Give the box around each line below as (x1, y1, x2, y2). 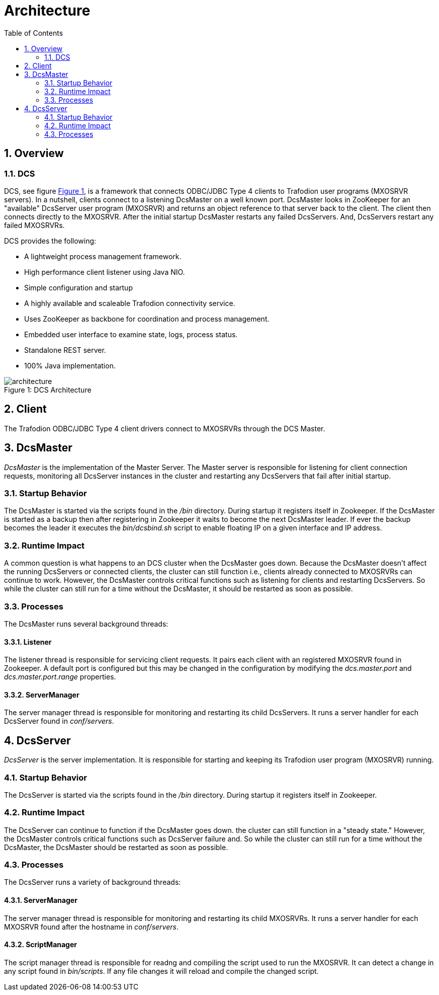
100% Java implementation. (24, 361, 116, 370)
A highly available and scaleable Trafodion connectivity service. (24, 298, 235, 308)
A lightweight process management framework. (24, 252, 182, 261)
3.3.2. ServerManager (4, 690, 79, 699)
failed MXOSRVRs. (4, 220, 65, 229)
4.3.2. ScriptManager (4, 940, 77, 949)
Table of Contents (4, 28, 63, 37)
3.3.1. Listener (4, 637, 52, 646)
